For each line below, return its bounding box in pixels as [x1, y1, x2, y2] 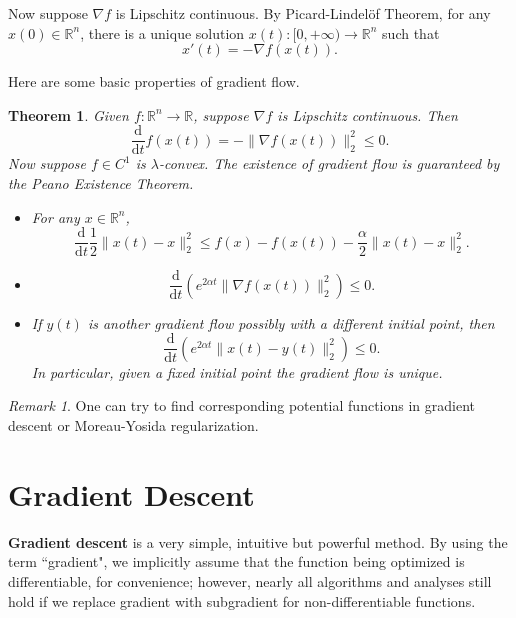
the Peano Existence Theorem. [8, 173, 194, 194]
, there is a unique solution [80, 22, 245, 43]
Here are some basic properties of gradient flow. [8, 71, 300, 92]
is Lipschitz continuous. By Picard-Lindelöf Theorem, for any [115, 3, 491, 23]
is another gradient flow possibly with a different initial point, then [87, 312, 495, 333]
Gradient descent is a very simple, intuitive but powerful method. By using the [8, 531, 508, 552]
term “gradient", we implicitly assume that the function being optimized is [8, 551, 465, 572]
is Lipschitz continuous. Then [277, 104, 458, 125]
